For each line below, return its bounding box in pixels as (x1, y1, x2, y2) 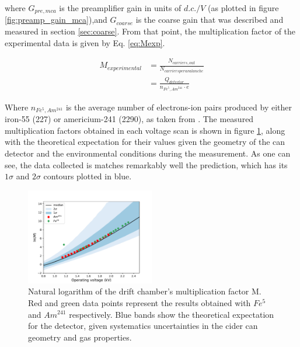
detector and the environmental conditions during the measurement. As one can (5, 147, 291, 159)
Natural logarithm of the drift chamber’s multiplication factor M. (28, 285, 261, 297)
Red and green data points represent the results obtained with (28, 296, 251, 308)
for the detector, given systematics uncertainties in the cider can (28, 320, 258, 332)
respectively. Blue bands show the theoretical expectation (69, 308, 274, 320)
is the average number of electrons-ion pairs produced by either (65, 100, 292, 113)
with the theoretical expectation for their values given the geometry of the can (5, 136, 285, 148)
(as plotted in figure (208, 2, 279, 13)
